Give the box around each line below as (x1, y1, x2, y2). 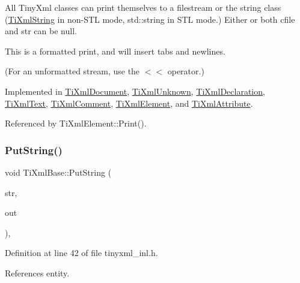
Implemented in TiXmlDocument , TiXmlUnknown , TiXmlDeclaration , (5, 85, 265, 97)
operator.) (167, 65, 204, 77)
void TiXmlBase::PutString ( (5, 165, 112, 178)
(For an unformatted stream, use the (5, 65, 140, 77)
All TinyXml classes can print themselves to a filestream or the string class (5, 1, 281, 13)
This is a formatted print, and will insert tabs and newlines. (5, 44, 225, 57)
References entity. (5, 266, 70, 279)
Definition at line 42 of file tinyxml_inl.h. (5, 246, 158, 259)
